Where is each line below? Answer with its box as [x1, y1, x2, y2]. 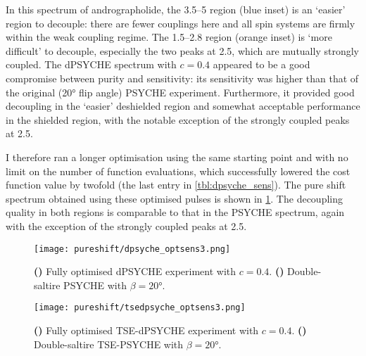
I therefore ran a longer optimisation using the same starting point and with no [6, 149, 348, 164]
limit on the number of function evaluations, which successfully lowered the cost [6, 163, 351, 178]
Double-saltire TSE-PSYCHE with [34, 336, 184, 351]
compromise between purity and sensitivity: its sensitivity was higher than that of [6, 70, 359, 85]
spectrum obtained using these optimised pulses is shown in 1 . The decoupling [6, 191, 343, 205]
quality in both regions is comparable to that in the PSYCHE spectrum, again [6, 205, 345, 220]
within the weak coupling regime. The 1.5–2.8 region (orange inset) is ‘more [6, 30, 332, 44]
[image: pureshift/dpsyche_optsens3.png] [34, 243, 231, 254]
